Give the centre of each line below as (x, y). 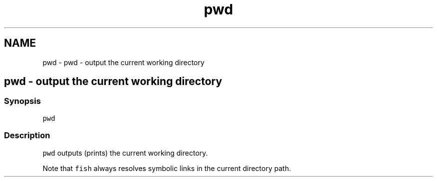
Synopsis (22, 101)
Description (27, 136)
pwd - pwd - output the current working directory (123, 62)
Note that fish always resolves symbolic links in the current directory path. (167, 168)
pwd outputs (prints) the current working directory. (125, 153)
